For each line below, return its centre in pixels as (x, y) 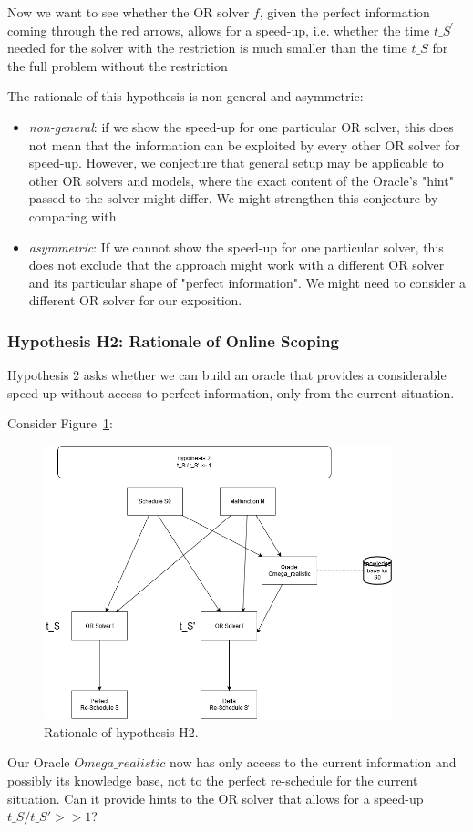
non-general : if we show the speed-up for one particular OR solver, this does (241, 126)
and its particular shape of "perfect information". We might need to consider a (247, 282)
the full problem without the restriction (118, 65)
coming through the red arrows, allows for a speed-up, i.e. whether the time (219, 30)
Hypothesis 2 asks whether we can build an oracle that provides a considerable (227, 375)
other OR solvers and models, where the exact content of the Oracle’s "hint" (241, 180)
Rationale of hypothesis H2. (121, 731)
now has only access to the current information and (313, 762)
